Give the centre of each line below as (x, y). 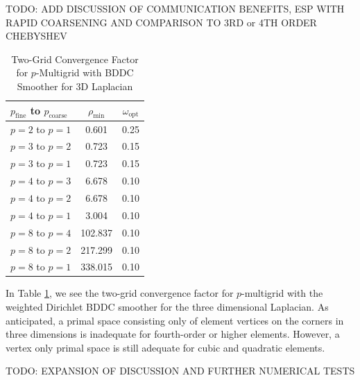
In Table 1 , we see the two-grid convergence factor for (120, 293)
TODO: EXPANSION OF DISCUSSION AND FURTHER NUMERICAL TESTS (180, 371)
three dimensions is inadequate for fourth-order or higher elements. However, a (173, 334)
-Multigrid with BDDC (85, 72)
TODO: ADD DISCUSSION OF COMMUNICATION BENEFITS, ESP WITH (175, 8)
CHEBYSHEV (36, 36)
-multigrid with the (282, 293)
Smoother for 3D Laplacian (75, 86)
